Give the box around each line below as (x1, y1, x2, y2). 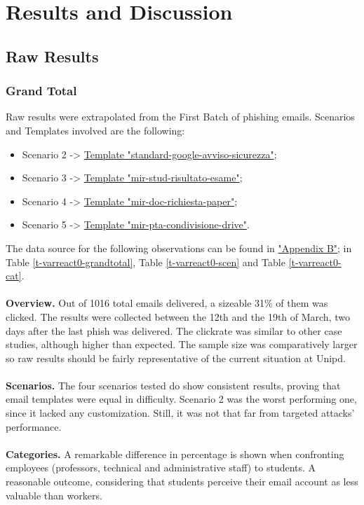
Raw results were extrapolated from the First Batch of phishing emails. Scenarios (6, 109, 355, 124)
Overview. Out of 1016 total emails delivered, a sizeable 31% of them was (6, 296, 328, 310)
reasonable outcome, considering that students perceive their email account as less (6, 474, 358, 489)
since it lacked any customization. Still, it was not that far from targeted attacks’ (6, 406, 355, 420)
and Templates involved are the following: (6, 123, 185, 137)
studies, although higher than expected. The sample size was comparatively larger (6, 337, 358, 352)
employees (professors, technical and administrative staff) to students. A (6, 460, 316, 475)
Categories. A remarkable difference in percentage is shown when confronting (6, 446, 344, 461)
